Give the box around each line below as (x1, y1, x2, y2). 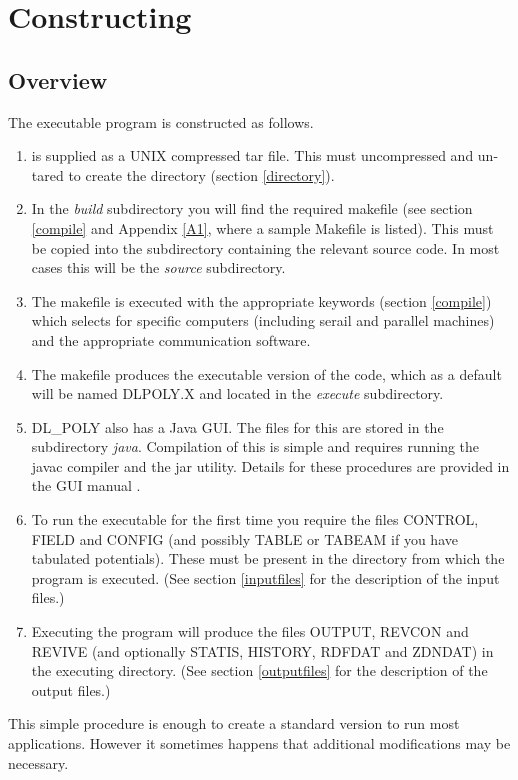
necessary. (8, 752, 69, 773)
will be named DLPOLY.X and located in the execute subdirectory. (31, 383, 444, 404)
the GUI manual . (31, 475, 141, 496)
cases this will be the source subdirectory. (31, 257, 286, 278)
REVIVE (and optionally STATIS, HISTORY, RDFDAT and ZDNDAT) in (31, 640, 494, 661)
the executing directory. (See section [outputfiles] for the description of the (31, 660, 488, 681)
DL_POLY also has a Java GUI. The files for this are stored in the (31, 416, 444, 437)
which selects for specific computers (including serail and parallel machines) (31, 310, 495, 331)
